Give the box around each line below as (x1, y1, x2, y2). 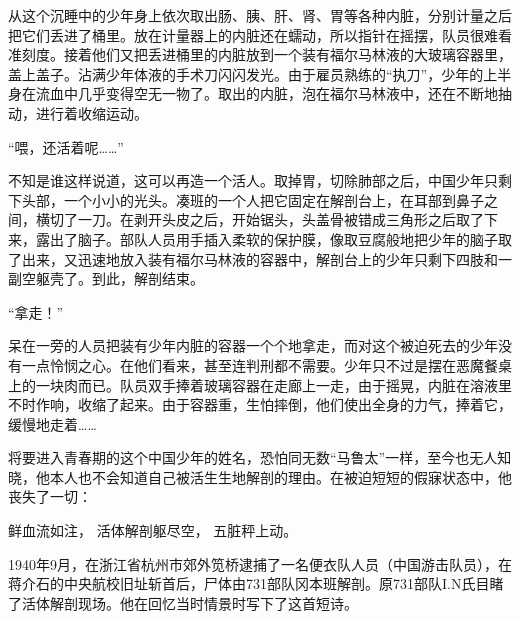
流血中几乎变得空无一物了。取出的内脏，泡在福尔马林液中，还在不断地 (35, 83, 498, 104)
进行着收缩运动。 (35, 102, 148, 123)
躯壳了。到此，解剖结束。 (35, 268, 204, 289)
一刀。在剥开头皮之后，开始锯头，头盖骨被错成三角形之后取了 (77, 209, 484, 230)
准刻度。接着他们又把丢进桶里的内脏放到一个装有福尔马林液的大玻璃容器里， (8, 44, 512, 65)
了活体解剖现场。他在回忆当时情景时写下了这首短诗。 (8, 592, 358, 613)
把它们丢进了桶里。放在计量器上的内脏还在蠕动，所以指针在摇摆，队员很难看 (8, 24, 512, 45)
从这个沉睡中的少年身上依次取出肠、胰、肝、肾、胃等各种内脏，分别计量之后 (8, 5, 512, 25)
